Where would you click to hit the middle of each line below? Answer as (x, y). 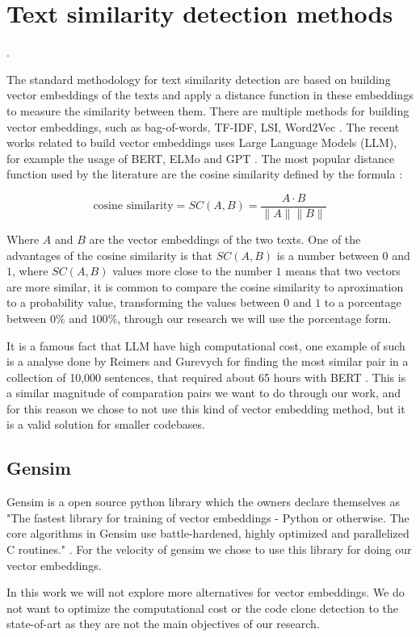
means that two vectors (343, 271)
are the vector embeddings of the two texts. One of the (225, 239)
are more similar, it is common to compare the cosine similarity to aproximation (205, 286)
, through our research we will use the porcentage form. (254, 318)
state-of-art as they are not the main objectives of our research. (163, 624)
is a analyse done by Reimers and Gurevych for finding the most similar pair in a (208, 361)
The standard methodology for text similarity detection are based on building (199, 79)
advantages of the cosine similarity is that (110, 255)
